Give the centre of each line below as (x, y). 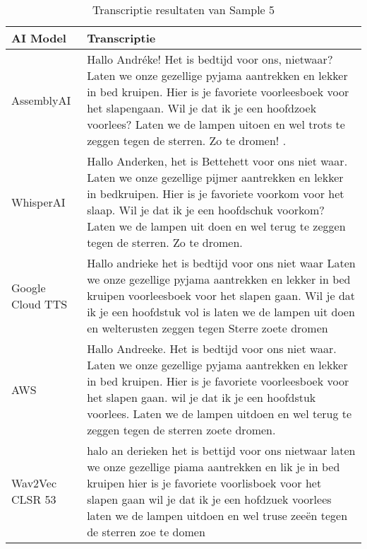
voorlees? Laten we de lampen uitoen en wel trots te (216, 124)
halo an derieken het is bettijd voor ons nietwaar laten (221, 450)
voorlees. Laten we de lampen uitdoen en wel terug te (219, 414)
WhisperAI (38, 202)
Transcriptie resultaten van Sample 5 (183, 10)
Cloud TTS (40, 304)
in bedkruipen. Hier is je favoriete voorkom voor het (216, 193)
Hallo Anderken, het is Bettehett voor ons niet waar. (217, 161)
